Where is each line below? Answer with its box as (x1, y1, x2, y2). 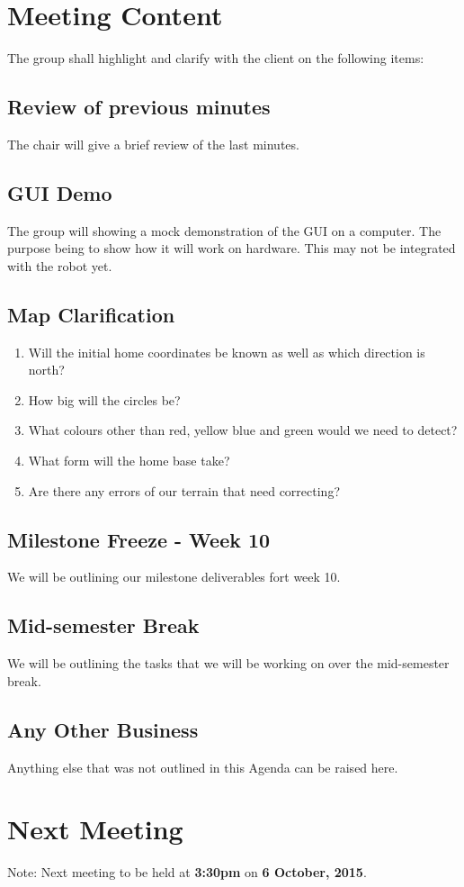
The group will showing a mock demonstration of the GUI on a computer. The (7, 221, 442, 240)
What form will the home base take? (28, 451, 230, 470)
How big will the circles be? (28, 390, 181, 409)
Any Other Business (7, 715, 199, 743)
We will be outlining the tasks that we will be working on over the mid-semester (7, 654, 450, 673)
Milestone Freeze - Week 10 (7, 525, 271, 553)
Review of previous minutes (7, 93, 271, 121)
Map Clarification (7, 300, 175, 328)
